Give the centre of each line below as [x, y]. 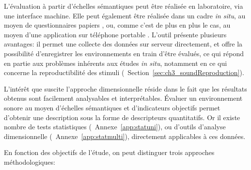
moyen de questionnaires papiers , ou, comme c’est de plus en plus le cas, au [117, 25]
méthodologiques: [30, 162]
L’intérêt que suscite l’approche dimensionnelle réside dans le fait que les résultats [125, 88]
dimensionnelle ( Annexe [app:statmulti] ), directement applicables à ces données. [125, 136]
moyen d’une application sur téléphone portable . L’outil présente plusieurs [115, 34]
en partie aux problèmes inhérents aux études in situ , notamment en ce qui [116, 63]
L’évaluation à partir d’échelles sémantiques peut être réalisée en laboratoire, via [124, 6]
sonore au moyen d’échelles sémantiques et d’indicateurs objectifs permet [112, 107]
